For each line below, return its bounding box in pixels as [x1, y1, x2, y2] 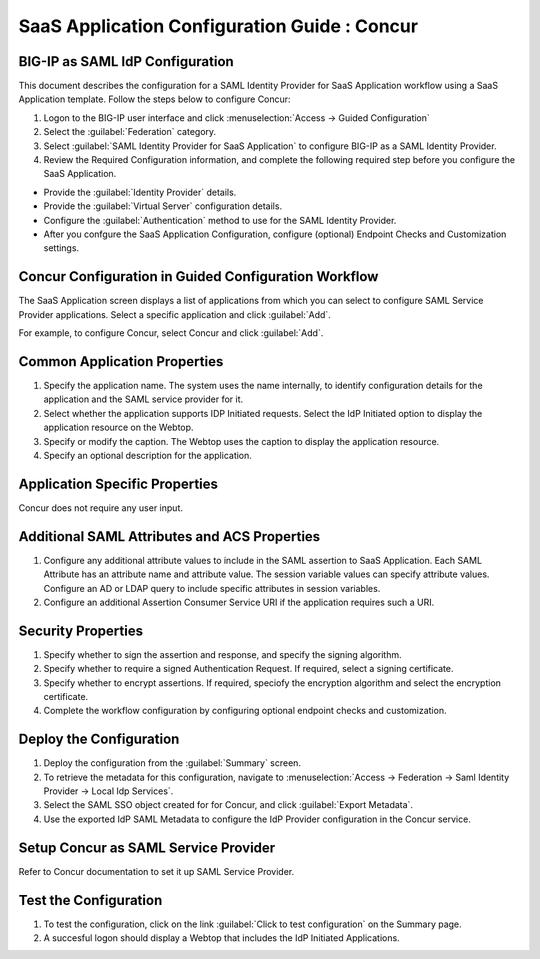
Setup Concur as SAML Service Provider [18, 839, 276, 856]
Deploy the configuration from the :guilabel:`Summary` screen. [43, 757, 302, 769]
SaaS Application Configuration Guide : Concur [18, 15, 419, 37]
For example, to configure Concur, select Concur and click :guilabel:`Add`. [18, 327, 324, 339]
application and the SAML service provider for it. [43, 393, 244, 405]
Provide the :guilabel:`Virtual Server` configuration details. [43, 200, 283, 212]
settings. [43, 242, 80, 254]
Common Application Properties [18, 353, 224, 370]
